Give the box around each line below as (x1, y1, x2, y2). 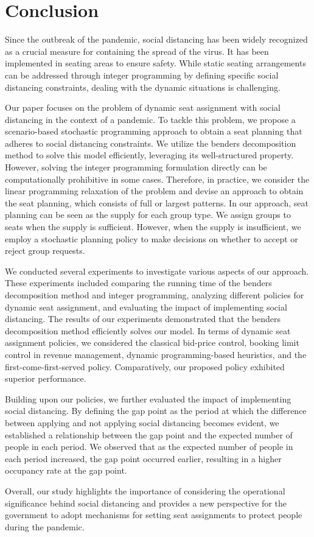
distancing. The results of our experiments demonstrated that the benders (5, 312, 281, 325)
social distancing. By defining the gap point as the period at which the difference (5, 404, 307, 417)
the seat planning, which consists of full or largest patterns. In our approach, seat (5, 196, 309, 209)
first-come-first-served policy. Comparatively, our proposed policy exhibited (5, 360, 285, 373)
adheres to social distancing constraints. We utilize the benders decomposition (5, 136, 296, 149)
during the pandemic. (5, 520, 85, 533)
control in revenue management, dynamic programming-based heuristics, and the (5, 348, 307, 360)
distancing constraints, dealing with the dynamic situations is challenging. (5, 80, 281, 93)
